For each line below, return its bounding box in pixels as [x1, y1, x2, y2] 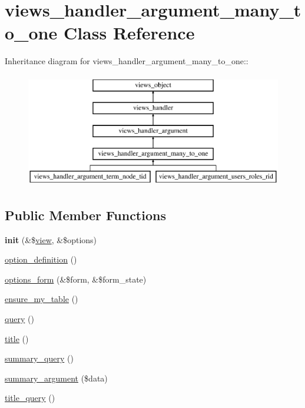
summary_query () [5, 352, 74, 364]
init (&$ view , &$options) [5, 233, 97, 246]
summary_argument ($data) [5, 371, 108, 384]
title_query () [5, 392, 55, 404]
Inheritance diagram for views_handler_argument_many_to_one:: [5, 55, 248, 67]
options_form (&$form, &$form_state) [5, 273, 147, 285]
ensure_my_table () [5, 293, 78, 305]
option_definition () [5, 253, 77, 266]
